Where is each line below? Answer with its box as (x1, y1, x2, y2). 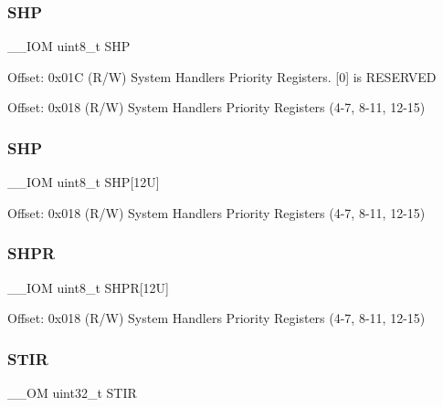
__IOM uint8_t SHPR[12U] (7, 277, 169, 297)
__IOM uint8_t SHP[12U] (7, 172, 160, 192)
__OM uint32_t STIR (7, 383, 137, 402)
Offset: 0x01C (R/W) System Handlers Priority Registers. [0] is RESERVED (7, 67, 437, 86)
